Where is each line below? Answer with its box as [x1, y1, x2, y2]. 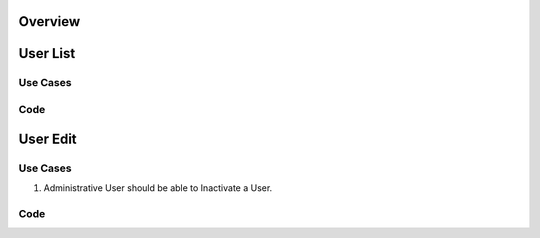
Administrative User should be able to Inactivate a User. [43, 181, 273, 194]
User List [18, 45, 76, 62]
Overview [18, 13, 81, 30]
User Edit [18, 130, 77, 147]
